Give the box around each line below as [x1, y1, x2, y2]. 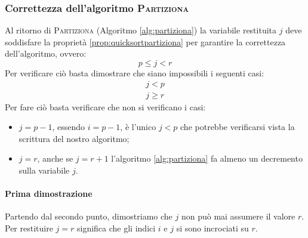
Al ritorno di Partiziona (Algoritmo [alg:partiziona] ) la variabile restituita [5, 24, 277, 36]
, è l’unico [120, 120, 156, 133]
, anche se [37, 152, 73, 165]
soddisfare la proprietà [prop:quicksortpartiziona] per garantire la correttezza [5, 35, 286, 48]
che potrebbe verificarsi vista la [180, 120, 295, 133]
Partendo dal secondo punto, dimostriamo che [5, 210, 173, 222]
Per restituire [5, 222, 53, 234]
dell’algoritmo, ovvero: [5, 47, 87, 60]
